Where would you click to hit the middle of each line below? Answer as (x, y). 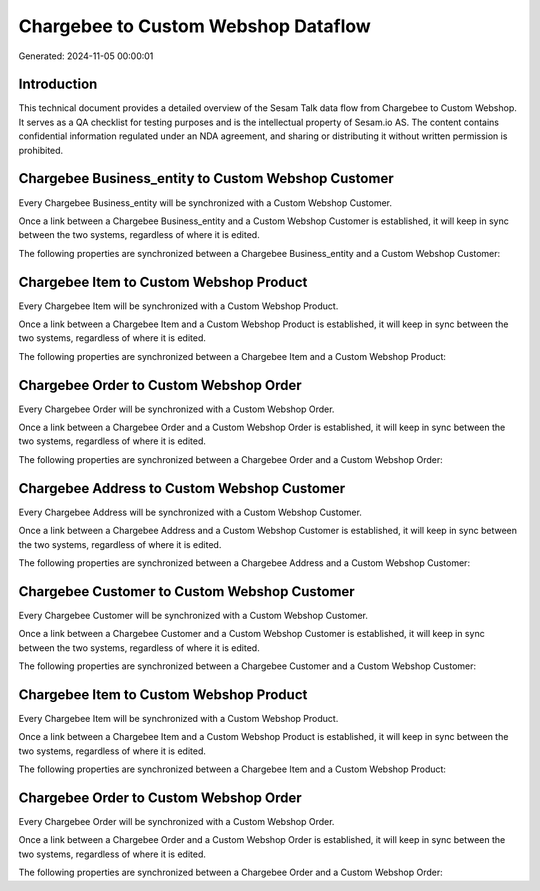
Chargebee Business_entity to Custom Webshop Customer (206, 178)
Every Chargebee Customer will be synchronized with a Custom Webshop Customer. (193, 615)
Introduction (58, 84)
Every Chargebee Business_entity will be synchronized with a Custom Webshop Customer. (205, 202)
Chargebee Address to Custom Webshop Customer (182, 488)
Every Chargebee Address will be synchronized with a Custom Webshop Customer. (190, 512)
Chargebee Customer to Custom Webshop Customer (186, 591)
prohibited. (41, 150)
